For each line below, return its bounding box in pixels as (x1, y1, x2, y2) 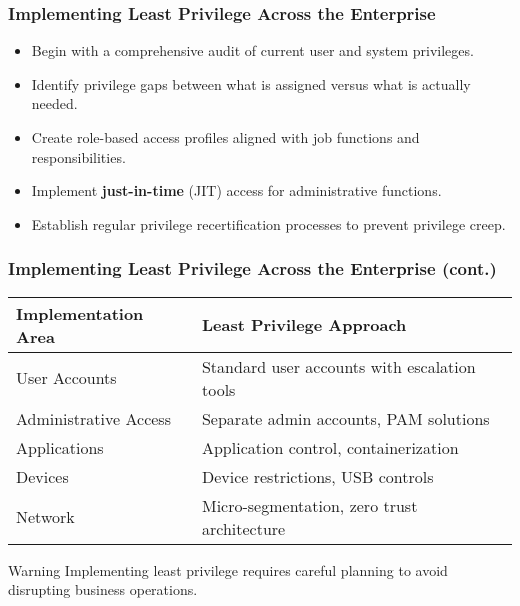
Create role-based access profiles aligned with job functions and (31, 127, 420, 147)
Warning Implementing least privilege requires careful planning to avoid (8, 559, 448, 580)
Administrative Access (16, 406, 171, 430)
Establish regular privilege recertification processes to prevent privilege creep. (31, 213, 506, 234)
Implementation (16, 301, 144, 325)
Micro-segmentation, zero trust (201, 493, 418, 517)
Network (16, 505, 75, 529)
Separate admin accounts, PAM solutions (201, 406, 490, 430)
